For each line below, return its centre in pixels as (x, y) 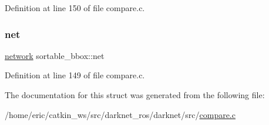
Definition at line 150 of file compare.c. (75, 8)
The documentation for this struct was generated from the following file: (135, 95)
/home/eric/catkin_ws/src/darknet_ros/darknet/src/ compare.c (120, 114)
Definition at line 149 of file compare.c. (75, 75)
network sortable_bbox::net (55, 55)
